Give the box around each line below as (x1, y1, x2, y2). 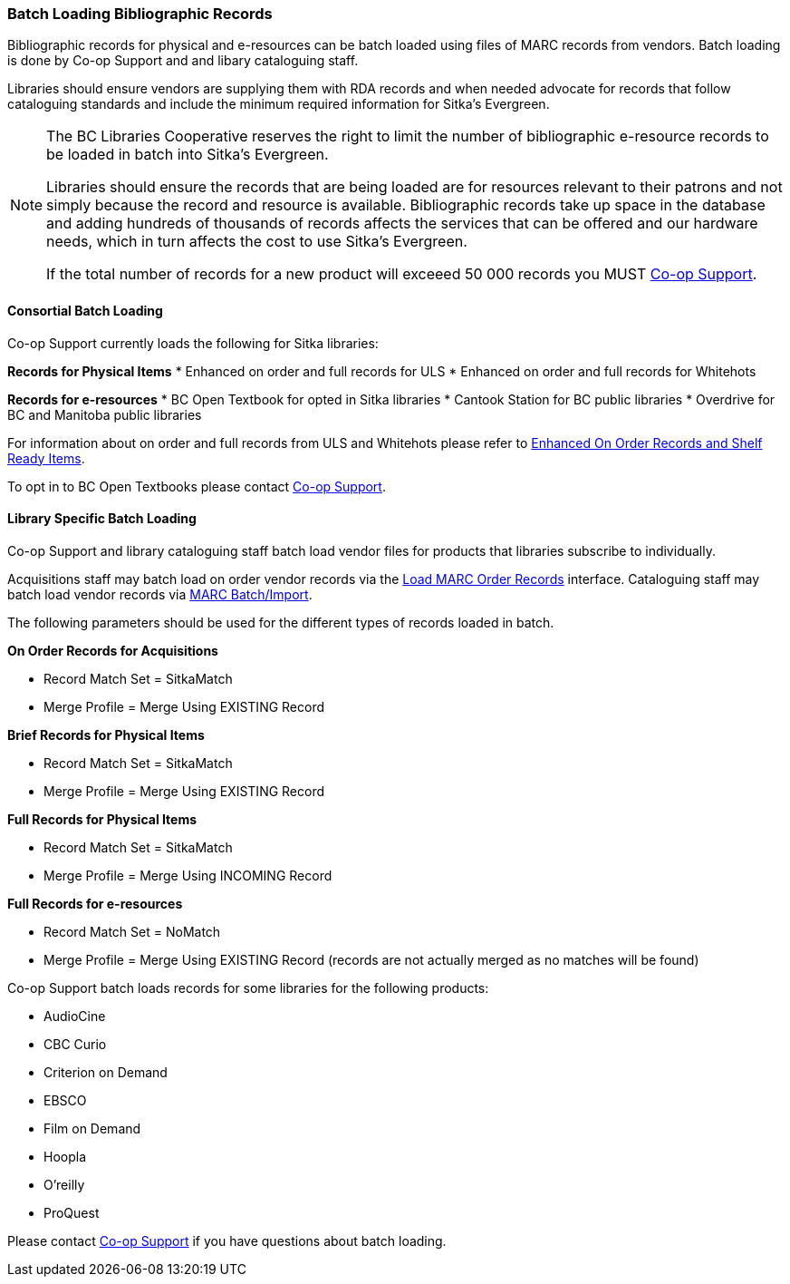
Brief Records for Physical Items (7, 726, 205, 743)
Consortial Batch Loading (7, 302, 163, 318)
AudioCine (43, 1007, 106, 1024)
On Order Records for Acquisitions (7, 642, 218, 658)
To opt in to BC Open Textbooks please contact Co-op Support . (7, 478, 386, 494)
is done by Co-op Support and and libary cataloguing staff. (7, 53, 359, 69)
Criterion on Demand (43, 1064, 168, 1080)
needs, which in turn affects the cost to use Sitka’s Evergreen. (46, 232, 467, 251)
